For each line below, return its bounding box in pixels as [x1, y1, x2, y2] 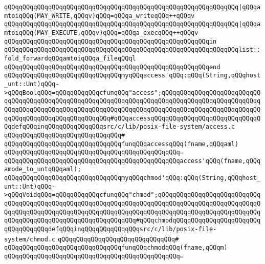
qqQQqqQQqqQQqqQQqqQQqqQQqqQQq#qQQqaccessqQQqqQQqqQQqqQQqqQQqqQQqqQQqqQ [4, 114, 261, 122]
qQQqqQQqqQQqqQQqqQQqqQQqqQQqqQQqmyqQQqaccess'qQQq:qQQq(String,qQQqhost [4, 72, 261, 79]
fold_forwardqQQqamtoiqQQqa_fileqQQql [4, 54, 136, 62]
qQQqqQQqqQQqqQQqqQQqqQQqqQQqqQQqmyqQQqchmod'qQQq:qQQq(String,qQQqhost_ [4, 174, 261, 182]
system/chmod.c [4, 235, 56, 243]
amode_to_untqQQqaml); [4, 166, 81, 173]
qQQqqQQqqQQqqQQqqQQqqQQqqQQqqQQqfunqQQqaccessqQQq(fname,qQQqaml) [4, 140, 239, 148]
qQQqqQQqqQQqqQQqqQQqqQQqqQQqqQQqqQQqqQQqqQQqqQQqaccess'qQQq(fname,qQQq [4, 157, 261, 165]
